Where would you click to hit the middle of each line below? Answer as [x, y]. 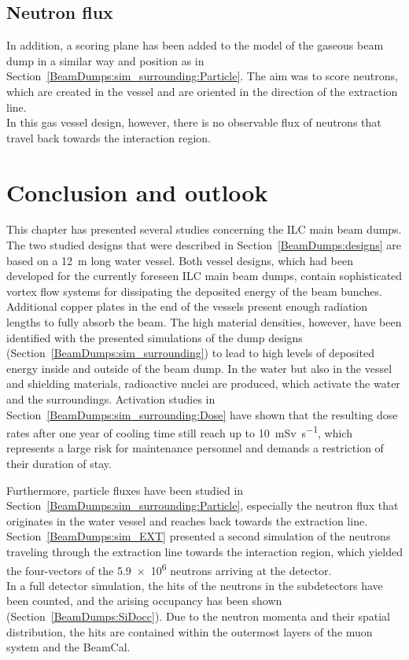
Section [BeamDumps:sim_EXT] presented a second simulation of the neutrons [199, 536]
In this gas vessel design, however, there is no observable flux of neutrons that [194, 122]
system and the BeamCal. [68, 647]
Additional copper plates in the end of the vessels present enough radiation [187, 306]
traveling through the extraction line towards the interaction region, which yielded [204, 552]
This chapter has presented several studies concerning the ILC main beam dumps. [204, 229]
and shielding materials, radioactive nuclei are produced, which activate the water [203, 383]
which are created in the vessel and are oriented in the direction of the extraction [202, 91]
